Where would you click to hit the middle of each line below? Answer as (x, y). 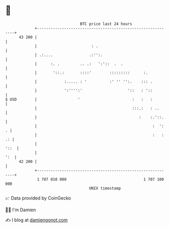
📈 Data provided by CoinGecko (38, 198)
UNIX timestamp (105, 188)
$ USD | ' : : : (79, 99)
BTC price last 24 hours (106, 24)
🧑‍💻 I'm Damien (21, 210)
